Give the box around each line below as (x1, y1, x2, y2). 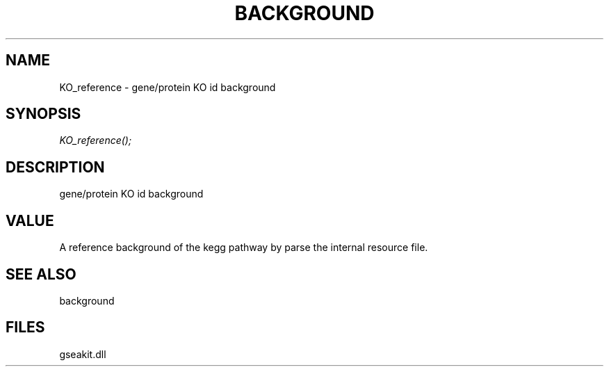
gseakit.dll (59, 348, 106, 360)
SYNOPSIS (6, 105, 81, 123)
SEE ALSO (6, 265, 76, 283)
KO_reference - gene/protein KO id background (59, 81, 276, 93)
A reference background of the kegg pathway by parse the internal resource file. (59, 241, 428, 254)
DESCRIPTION (6, 158, 105, 176)
